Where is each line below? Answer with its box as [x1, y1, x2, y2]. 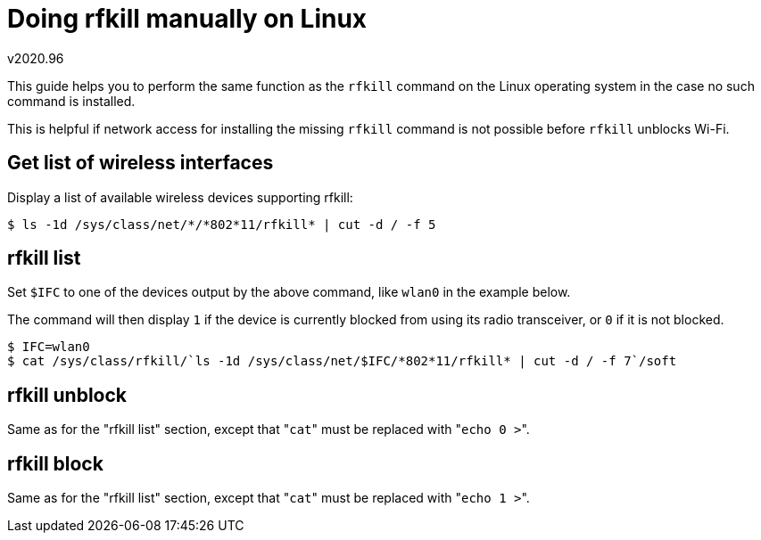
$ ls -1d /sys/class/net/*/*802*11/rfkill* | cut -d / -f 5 [7, 217, 436, 232]
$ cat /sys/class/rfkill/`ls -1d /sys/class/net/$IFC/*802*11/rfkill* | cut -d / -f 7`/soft [7, 354, 677, 369]
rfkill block [7, 452, 103, 475]
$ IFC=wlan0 [7, 340, 90, 355]
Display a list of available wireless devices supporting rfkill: [7, 189, 353, 205]
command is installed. [7, 93, 136, 109]
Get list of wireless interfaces [7, 151, 274, 175]
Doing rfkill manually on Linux [7, 4, 368, 34]
